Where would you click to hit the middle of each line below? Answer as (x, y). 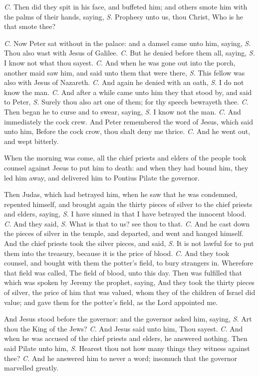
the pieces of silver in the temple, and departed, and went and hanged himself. (124, 233)
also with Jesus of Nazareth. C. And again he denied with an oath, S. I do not (124, 82)
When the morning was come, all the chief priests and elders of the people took (125, 158)
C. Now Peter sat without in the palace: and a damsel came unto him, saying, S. (128, 43)
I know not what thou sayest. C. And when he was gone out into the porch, (120, 62)
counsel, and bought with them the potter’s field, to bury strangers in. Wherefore (129, 263)
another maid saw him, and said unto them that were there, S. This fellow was (125, 72)
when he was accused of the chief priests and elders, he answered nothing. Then (126, 338)
